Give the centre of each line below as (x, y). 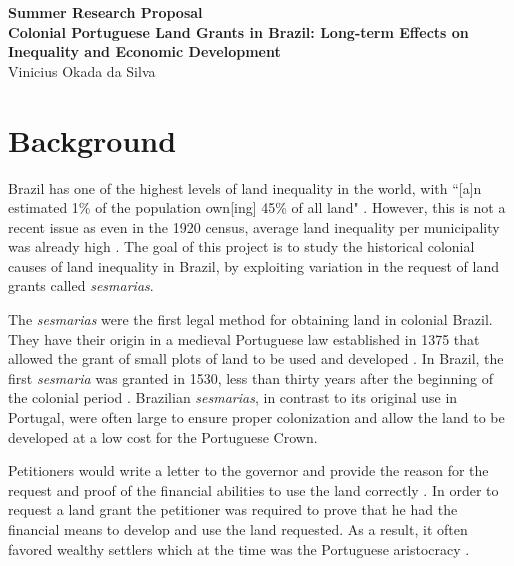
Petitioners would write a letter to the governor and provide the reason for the (248, 470)
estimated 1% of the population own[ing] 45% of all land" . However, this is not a (257, 207)
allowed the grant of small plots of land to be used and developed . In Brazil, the (256, 358)
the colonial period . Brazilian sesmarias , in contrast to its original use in (233, 397)
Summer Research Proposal (105, 12)
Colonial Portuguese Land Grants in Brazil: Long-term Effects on (238, 31)
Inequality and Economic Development (144, 51)
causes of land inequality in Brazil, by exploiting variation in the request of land (253, 265)
